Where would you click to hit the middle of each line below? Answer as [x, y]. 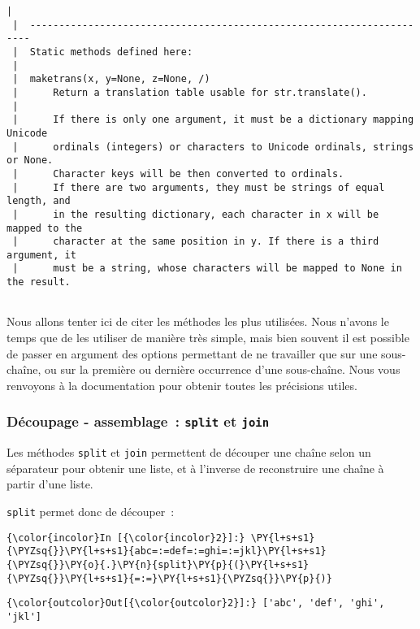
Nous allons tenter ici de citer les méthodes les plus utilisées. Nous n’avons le [198, 321]
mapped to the [45, 228]
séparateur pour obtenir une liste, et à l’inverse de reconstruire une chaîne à [195, 468]
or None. [30, 161]
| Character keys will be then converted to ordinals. [178, 174]
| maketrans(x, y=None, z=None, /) [111, 79]
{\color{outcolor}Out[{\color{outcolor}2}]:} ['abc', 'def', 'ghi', [196, 603]
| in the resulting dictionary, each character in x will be [196, 214]
